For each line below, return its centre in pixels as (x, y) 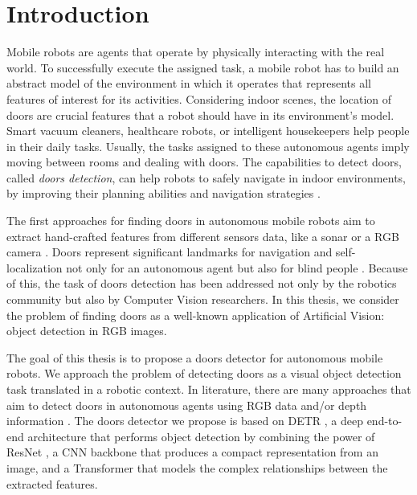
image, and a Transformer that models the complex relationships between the (197, 467)
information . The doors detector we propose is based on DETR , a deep (185, 421)
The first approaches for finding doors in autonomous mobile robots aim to (191, 221)
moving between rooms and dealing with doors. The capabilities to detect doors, (204, 162)
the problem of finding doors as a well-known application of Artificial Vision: (196, 315)
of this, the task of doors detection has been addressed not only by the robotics (202, 283)
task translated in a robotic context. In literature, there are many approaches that (209, 389)
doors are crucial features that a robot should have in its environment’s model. (200, 115)
